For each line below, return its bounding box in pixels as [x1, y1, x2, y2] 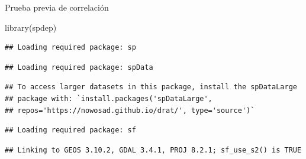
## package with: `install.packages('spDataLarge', [5, 94, 212, 103]
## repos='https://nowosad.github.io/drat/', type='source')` [5, 106, 255, 115]
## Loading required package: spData [5, 63, 153, 72]
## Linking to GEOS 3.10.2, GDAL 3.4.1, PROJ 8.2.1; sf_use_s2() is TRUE [5, 145, 302, 154]
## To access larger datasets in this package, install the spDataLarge [5, 83, 297, 92]
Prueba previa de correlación [5, 1, 109, 13]
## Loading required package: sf [5, 126, 136, 135]
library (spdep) [5, 21, 57, 33]
